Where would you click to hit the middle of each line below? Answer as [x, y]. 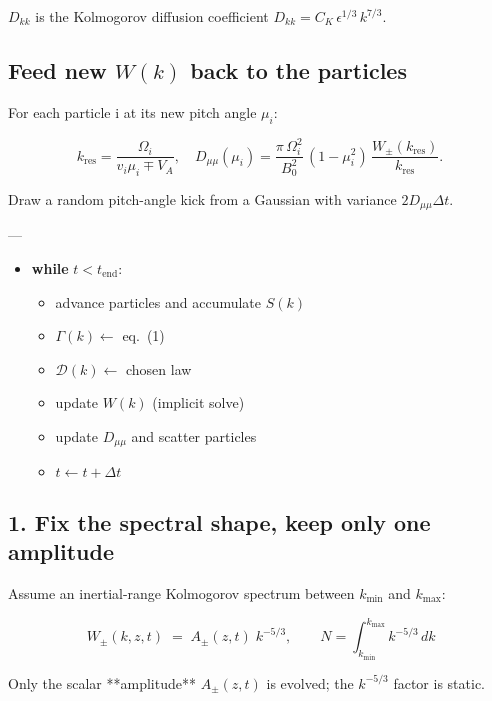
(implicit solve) [198, 402]
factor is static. [439, 682]
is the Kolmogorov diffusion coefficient [152, 16]
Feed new [57, 69]
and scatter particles [194, 435]
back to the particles [298, 69]
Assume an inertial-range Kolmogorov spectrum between [181, 593]
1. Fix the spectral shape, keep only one [219, 521]
